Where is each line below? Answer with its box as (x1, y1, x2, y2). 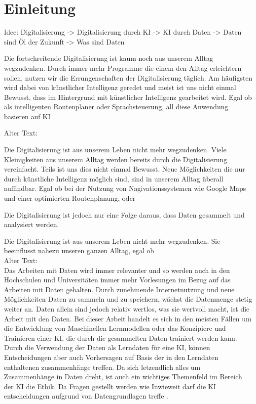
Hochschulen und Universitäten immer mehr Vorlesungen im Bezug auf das (4, 274, 231, 285)
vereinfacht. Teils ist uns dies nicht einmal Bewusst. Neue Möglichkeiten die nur (4, 164, 245, 174)
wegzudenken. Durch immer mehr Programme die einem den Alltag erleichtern (4, 62, 242, 73)
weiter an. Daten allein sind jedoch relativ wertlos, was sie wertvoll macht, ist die (4, 303, 250, 314)
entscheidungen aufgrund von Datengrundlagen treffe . (4, 391, 168, 401)
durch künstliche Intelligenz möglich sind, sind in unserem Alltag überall (4, 173, 223, 183)
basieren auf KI (4, 111, 51, 121)
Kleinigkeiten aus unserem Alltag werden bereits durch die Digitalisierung (4, 154, 227, 164)
